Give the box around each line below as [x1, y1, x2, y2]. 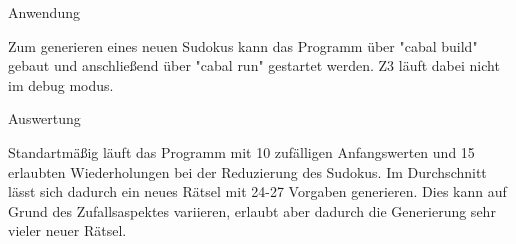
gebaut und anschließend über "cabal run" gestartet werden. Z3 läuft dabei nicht [8, 55, 500, 76]
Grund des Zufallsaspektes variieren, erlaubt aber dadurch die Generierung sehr [8, 200, 496, 221]
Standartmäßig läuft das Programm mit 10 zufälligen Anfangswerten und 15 [8, 141, 475, 162]
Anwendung [8, 2, 80, 22]
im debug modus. [8, 74, 114, 95]
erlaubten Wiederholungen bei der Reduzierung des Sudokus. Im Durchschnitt [8, 161, 487, 182]
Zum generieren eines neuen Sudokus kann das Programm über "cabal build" [8, 35, 478, 56]
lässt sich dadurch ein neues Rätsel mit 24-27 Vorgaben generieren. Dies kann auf [8, 181, 507, 202]
